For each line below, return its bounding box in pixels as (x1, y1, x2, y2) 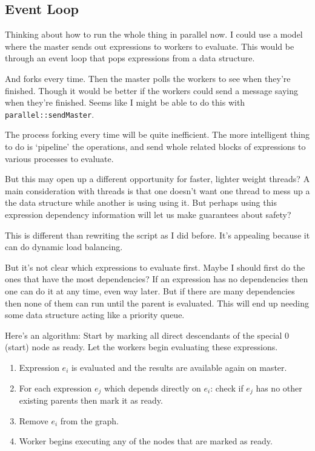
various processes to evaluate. (5, 152, 114, 164)
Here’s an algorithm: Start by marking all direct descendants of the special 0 (5, 328, 290, 341)
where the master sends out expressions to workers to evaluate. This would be (5, 39, 294, 52)
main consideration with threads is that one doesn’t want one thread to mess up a (5, 184, 310, 197)
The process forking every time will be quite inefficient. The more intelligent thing (5, 128, 310, 141)
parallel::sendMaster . (5, 107, 94, 120)
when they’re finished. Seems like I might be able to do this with (5, 96, 245, 109)
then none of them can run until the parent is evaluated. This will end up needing (5, 296, 309, 309)
